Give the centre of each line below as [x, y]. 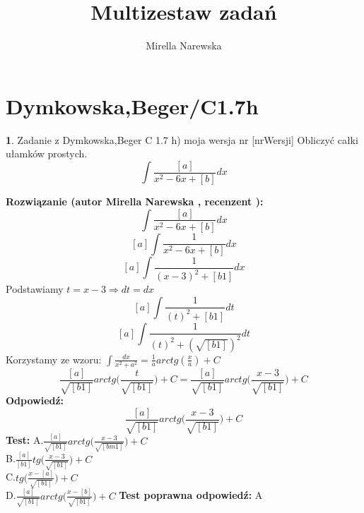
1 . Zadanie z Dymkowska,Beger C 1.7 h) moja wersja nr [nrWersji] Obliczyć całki [182, 139]
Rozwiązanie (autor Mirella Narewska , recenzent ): [135, 201]
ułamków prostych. [47, 153]
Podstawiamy [35, 289]
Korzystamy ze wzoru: [54, 359]
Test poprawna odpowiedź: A [191, 495]
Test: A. [25, 440]
